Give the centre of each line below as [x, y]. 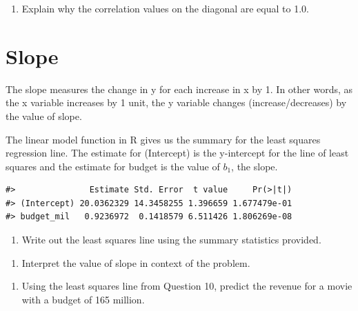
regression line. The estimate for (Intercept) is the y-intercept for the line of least [177, 153]
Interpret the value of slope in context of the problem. [136, 262]
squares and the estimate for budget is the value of [113, 166]
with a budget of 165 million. [83, 299]
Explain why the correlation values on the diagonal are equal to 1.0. [165, 8]
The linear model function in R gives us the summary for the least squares [163, 139]
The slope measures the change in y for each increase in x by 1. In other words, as [179, 89]
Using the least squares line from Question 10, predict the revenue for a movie [187, 286]
